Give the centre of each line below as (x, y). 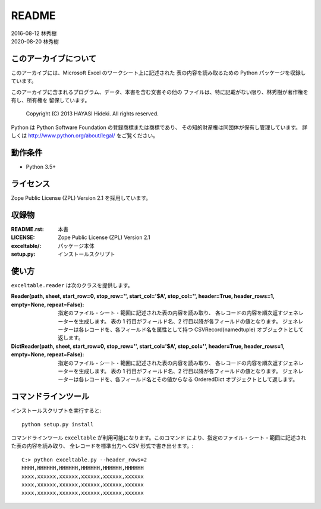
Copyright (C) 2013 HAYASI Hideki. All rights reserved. (92, 114)
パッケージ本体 (76, 246)
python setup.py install (58, 424)
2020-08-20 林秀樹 (35, 41)
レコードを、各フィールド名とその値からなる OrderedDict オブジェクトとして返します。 (191, 379)
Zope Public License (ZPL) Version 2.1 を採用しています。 (81, 198)
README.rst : (27, 229)
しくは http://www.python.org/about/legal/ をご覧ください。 (85, 136)
